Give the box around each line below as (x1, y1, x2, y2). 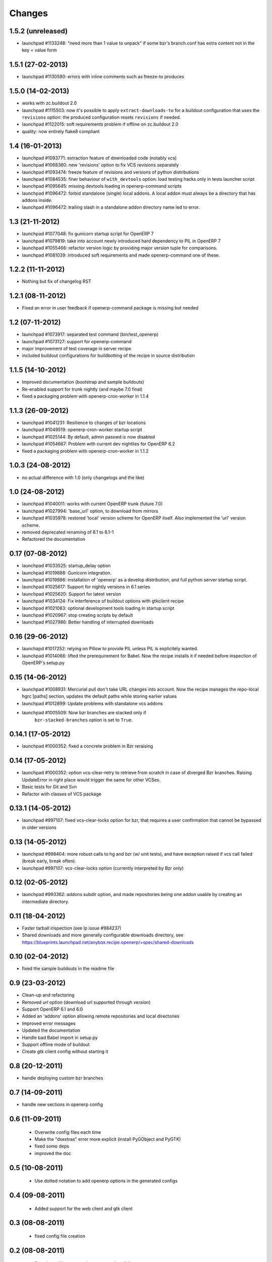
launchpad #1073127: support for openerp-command (22, 338, 132, 344)
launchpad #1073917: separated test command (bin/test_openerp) (22, 331, 159, 338)
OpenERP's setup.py (22, 660, 65, 666)
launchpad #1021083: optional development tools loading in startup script (22, 605, 175, 611)
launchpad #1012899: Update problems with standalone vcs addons (22, 700, 163, 706)
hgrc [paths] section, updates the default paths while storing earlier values (22, 693, 177, 699)
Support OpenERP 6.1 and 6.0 (22, 1006, 83, 1012)
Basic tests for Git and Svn (22, 784, 77, 790)
